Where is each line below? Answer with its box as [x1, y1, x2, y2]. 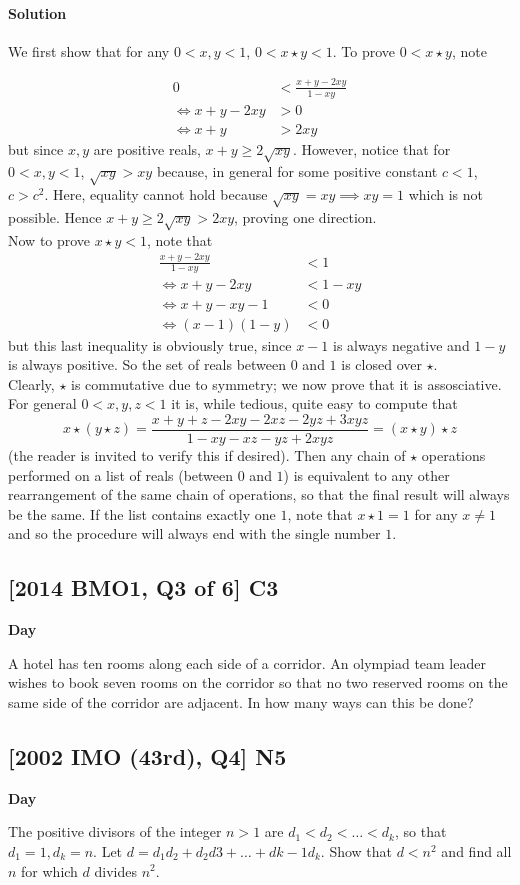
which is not [408, 184, 484, 205]
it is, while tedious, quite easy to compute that [171, 393, 458, 414]
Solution [8, 2, 67, 23]
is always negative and [333, 334, 470, 355]
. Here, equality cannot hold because [44, 184, 268, 205]
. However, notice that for [292, 138, 451, 159]
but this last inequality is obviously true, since [8, 334, 292, 355]
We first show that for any [8, 40, 170, 61]
